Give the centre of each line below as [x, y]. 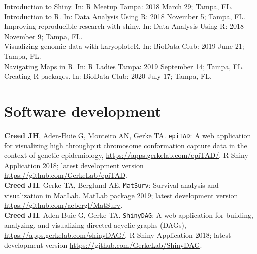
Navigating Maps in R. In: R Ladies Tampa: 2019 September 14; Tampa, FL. [124, 66]
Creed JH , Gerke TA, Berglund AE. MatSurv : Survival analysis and [111, 185]
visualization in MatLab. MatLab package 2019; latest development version [121, 195]
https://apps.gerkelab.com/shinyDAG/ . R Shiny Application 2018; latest [118, 235]
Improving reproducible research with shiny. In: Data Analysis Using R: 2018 [124, 26]
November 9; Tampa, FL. [43, 36]
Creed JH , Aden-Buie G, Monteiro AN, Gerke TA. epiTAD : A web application [128, 135]
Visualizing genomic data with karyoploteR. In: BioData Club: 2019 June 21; [124, 46]
